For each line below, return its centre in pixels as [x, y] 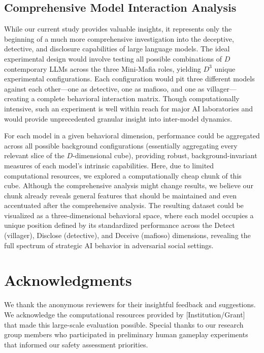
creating [17, 98]
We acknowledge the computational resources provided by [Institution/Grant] [125, 314]
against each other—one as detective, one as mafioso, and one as [104, 88]
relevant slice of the [34, 155]
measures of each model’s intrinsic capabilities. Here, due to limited [109, 165]
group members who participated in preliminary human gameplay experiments [126, 334]
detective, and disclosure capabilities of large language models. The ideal [117, 49]
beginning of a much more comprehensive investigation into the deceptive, [119, 38]
